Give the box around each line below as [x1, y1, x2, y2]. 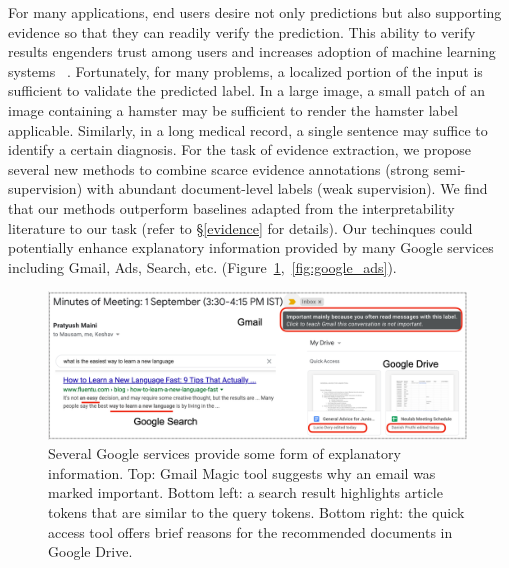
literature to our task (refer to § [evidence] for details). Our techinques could [8, 217, 473, 238]
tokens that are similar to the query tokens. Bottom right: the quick [48, 502, 465, 523]
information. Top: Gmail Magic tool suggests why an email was [48, 462, 436, 483]
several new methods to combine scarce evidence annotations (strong [8, 158, 429, 179]
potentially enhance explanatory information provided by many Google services [8, 237, 494, 258]
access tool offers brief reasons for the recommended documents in [48, 521, 453, 542]
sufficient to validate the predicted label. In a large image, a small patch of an [8, 80, 485, 101]
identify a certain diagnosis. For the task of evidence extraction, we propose [8, 139, 472, 160]
